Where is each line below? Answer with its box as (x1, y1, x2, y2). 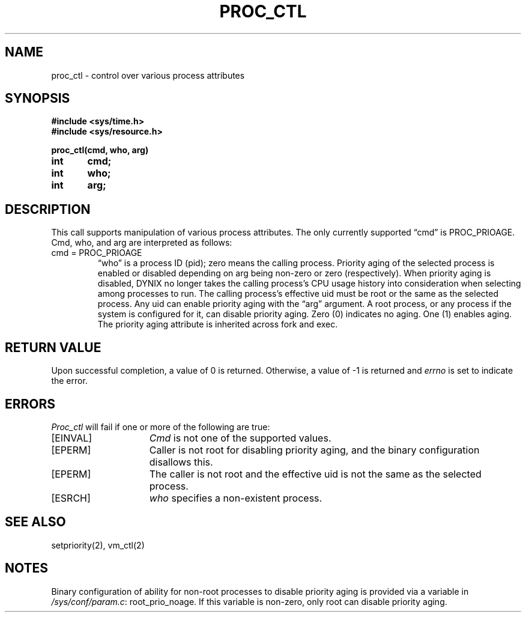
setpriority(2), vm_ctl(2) (51, 539, 145, 550)
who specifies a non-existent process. (149, 491, 322, 504)
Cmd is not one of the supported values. (149, 431, 331, 444)
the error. (51, 375, 88, 386)
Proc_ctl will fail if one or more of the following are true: (51, 421, 270, 432)
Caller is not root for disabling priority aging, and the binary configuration (149, 443, 480, 456)
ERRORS (5, 396, 56, 412)
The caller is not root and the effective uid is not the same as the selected (149, 467, 482, 480)
